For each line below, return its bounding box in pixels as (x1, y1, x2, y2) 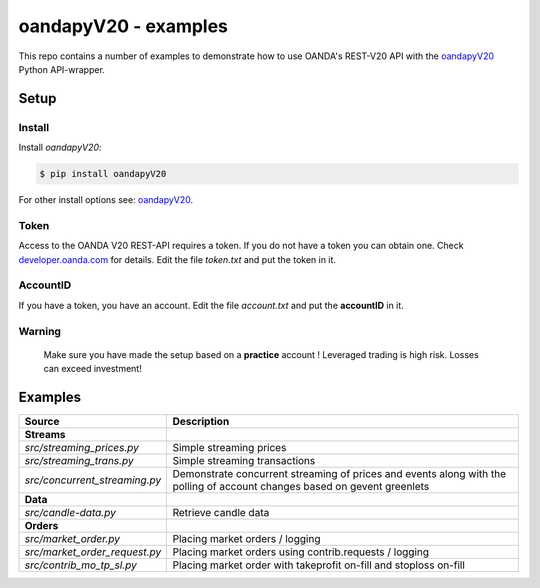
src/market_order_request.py (24, 545, 162, 559)
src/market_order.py (24, 531, 120, 545)
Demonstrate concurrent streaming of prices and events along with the (172, 466, 507, 480)
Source (24, 414, 60, 428)
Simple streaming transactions (172, 453, 316, 467)
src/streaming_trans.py (24, 453, 134, 467)
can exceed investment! (43, 363, 142, 375)
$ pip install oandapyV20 (39, 168, 167, 180)
